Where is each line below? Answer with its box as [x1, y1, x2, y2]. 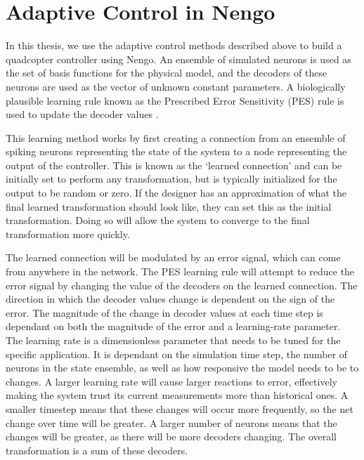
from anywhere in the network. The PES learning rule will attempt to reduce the [6, 264, 355, 279]
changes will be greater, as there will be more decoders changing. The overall [6, 429, 337, 444]
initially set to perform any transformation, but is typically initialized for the [6, 171, 337, 186]
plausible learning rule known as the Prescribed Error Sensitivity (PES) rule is [6, 93, 344, 107]
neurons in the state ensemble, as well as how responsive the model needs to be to [6, 360, 359, 375]
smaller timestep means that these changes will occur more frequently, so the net [6, 401, 353, 416]
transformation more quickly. [6, 226, 130, 241]
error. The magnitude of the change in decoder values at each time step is [6, 305, 323, 320]
